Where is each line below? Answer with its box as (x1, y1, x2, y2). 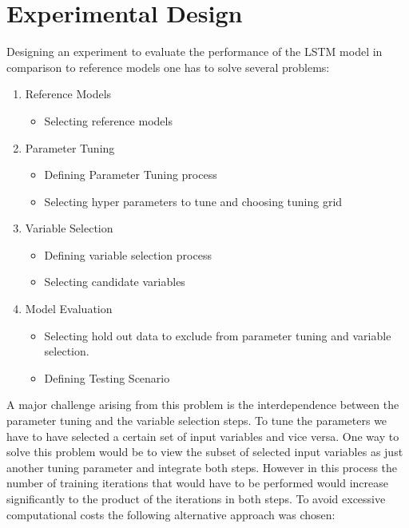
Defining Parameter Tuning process (44, 166, 217, 183)
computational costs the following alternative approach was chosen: (6, 506, 336, 522)
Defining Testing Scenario (44, 369, 170, 386)
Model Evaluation (25, 300, 113, 317)
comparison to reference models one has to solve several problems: (6, 58, 330, 75)
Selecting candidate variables (44, 273, 185, 290)
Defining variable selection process (44, 246, 212, 263)
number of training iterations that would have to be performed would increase (6, 474, 388, 491)
